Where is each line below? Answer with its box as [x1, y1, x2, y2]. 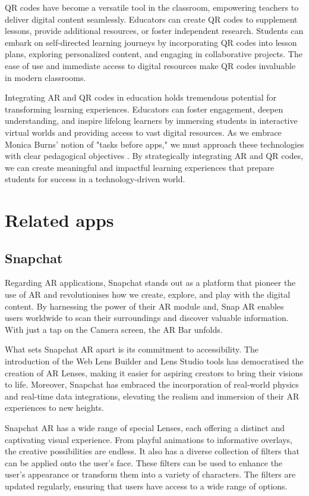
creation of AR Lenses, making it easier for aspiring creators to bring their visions [5, 366, 303, 379]
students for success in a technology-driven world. [5, 173, 185, 185]
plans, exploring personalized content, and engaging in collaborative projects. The [5, 48, 302, 60]
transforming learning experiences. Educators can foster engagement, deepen [5, 102, 283, 115]
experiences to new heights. [5, 401, 105, 414]
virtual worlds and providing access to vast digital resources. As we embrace [5, 126, 282, 138]
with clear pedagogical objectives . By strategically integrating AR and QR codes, [5, 149, 304, 162]
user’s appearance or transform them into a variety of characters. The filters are [5, 468, 296, 481]
